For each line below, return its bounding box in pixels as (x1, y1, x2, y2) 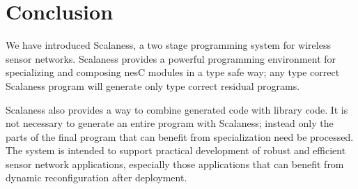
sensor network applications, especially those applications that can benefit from (6, 156, 344, 171)
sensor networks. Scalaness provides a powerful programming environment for (6, 51, 336, 66)
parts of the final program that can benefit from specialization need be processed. (6, 129, 354, 144)
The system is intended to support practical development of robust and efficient (6, 143, 346, 158)
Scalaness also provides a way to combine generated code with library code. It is (6, 102, 348, 116)
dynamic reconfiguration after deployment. (6, 170, 187, 185)
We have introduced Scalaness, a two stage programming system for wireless (6, 38, 331, 52)
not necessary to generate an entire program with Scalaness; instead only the (6, 116, 334, 130)
